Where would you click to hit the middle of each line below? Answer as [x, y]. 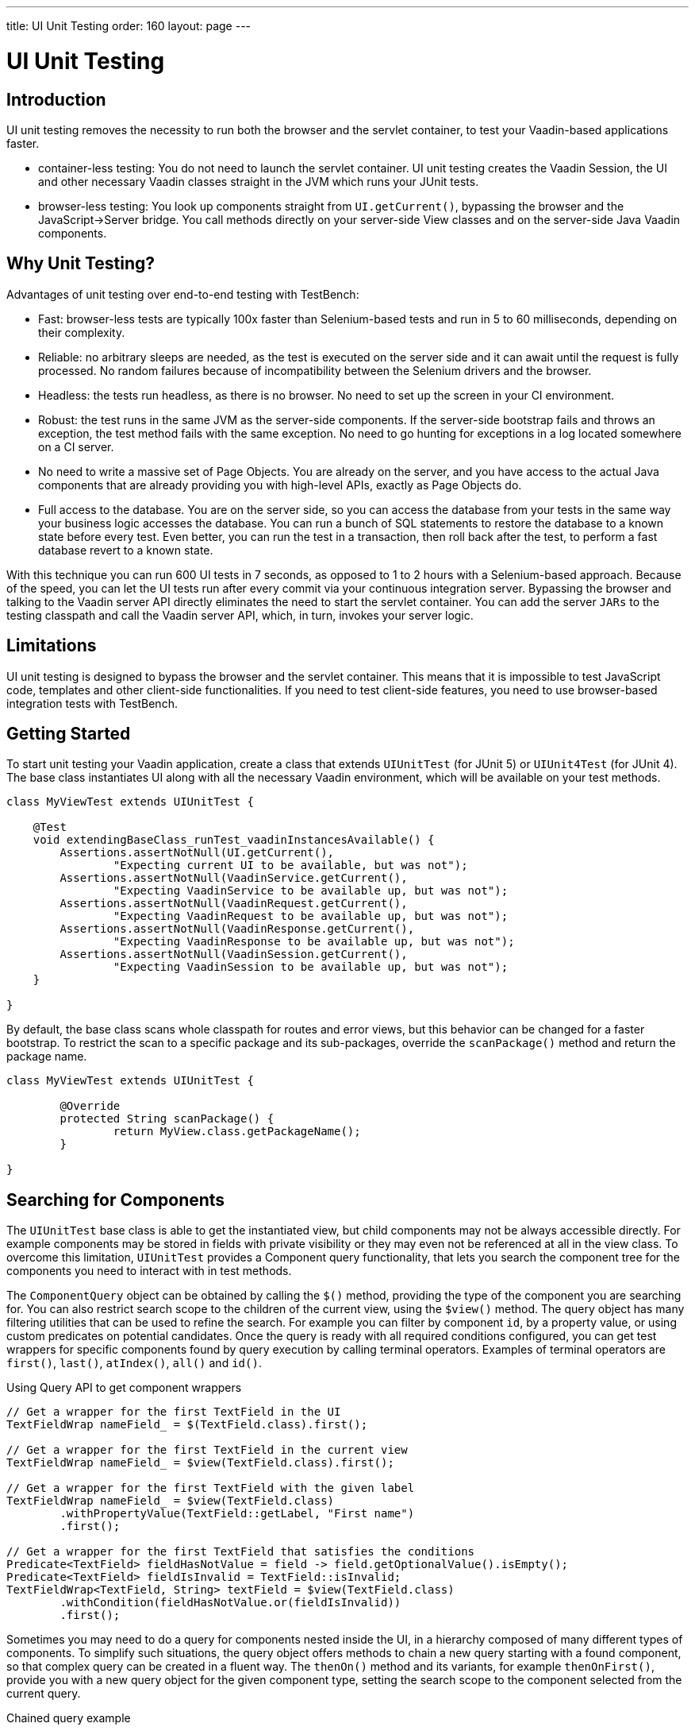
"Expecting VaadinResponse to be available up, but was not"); [314, 942]
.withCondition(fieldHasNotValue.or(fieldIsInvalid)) [230, 1603]
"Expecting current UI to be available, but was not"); [290, 865]
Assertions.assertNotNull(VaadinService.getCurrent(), [234, 878]
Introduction [56, 99]
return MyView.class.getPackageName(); [237, 1132]
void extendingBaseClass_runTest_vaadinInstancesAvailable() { [234, 840]
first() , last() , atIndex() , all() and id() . [134, 1363]
